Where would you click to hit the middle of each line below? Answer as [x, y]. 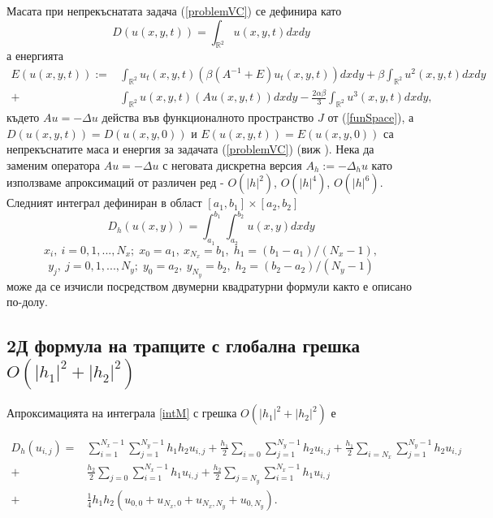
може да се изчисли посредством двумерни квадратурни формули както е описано [210, 285]
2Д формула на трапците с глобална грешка [183, 345]
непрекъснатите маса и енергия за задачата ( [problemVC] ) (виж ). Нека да [190, 149]
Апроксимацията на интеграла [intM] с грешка [122, 413]
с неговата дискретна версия [232, 164]
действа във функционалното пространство [208, 117]
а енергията [35, 56]
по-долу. [27, 302]
